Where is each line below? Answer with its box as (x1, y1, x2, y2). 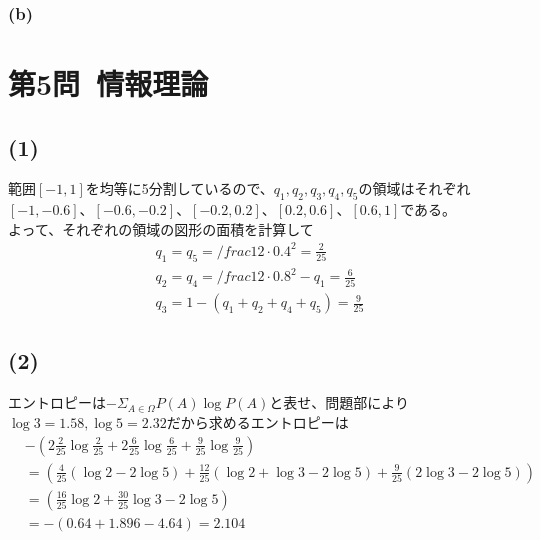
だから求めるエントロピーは (166, 411, 349, 432)
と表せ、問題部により (269, 392, 409, 413)
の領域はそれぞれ (358, 178, 471, 199)
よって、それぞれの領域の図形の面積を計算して (8, 218, 314, 239)
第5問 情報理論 (8, 63, 209, 104)
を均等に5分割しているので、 (85, 178, 274, 199)
